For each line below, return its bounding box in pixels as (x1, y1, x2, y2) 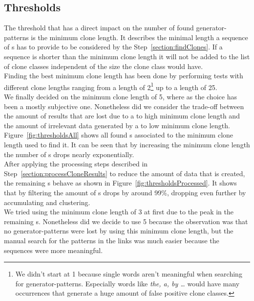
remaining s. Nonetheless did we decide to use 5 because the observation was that (4, 216, 248, 226)
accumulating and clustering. (4, 197, 90, 207)
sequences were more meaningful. (4, 245, 103, 255)
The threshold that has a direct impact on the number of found (4, 23, 194, 33)
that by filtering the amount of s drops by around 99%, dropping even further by (4, 187, 246, 197)
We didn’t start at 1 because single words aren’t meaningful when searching (15, 269, 242, 279)
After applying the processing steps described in (4, 159, 148, 169)
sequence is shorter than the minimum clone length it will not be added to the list (4, 51, 250, 61)
